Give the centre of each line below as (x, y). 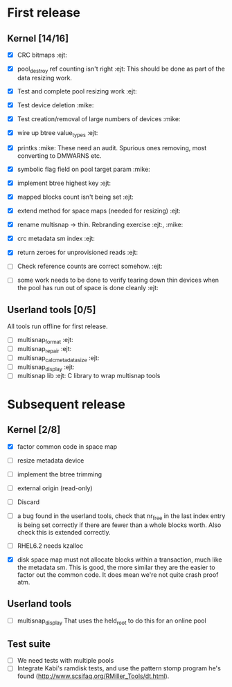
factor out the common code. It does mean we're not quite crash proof (118, 574)
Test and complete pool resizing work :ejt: (77, 91)
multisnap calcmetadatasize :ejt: (58, 358)
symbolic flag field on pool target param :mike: (83, 169)
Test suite (29, 644)
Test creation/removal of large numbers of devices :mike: (99, 118)
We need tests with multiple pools (65, 661)
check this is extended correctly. (64, 532)
